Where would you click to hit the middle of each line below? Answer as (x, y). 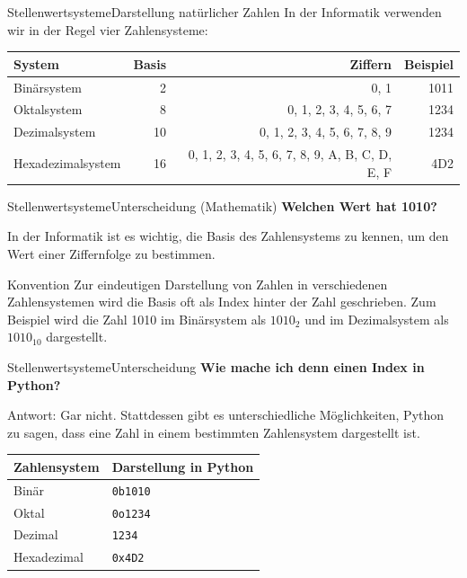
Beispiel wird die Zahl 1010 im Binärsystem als (137, 319)
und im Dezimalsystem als (377, 319)
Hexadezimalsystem (67, 162)
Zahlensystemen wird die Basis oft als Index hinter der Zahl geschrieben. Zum (222, 302)
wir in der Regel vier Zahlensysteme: (108, 29)
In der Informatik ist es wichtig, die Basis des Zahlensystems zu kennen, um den (228, 236)
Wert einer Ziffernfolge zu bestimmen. (111, 253)
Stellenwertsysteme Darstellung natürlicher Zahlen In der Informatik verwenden (225, 12)
